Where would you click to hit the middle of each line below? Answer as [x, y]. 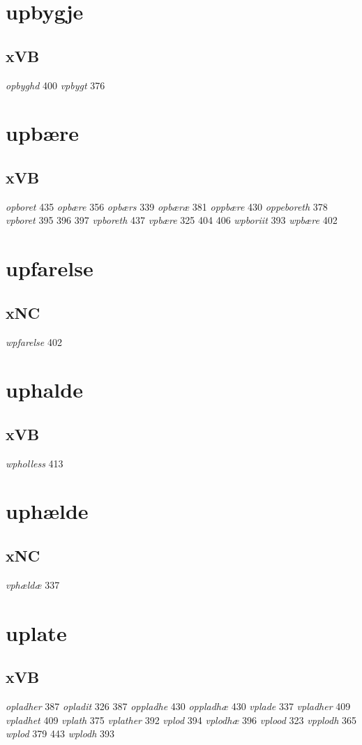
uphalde [44, 390]
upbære [42, 133]
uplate [36, 632]
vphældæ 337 [33, 584]
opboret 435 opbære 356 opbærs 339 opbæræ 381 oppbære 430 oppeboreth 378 [167, 206]
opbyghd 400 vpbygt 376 [55, 85]
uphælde [47, 511]
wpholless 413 [35, 463]
